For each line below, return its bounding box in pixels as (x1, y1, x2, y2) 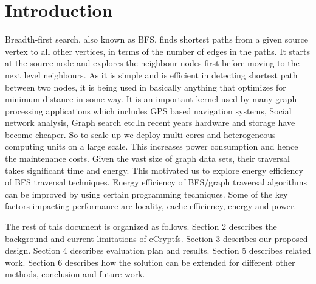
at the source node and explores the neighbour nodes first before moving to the (5, 57, 300, 69)
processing (5, 104, 43, 117)
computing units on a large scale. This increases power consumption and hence (5, 140, 298, 153)
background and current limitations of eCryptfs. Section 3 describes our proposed (5, 232, 308, 244)
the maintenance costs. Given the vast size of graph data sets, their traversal (5, 152, 290, 165)
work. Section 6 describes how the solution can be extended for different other (5, 255, 295, 268)
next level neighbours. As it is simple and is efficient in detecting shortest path (5, 68, 298, 81)
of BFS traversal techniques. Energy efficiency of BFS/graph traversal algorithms (5, 176, 307, 189)
